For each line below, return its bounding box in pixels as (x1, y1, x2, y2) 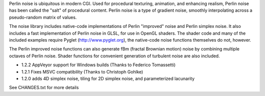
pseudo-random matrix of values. (9, 14, 77, 20)
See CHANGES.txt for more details (9, 85, 79, 91)
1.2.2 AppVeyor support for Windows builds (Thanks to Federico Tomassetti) (21, 62, 176, 68)
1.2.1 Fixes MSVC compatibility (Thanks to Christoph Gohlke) (21, 69, 143, 74)
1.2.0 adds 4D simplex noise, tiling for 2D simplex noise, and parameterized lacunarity (21, 75, 195, 81)
